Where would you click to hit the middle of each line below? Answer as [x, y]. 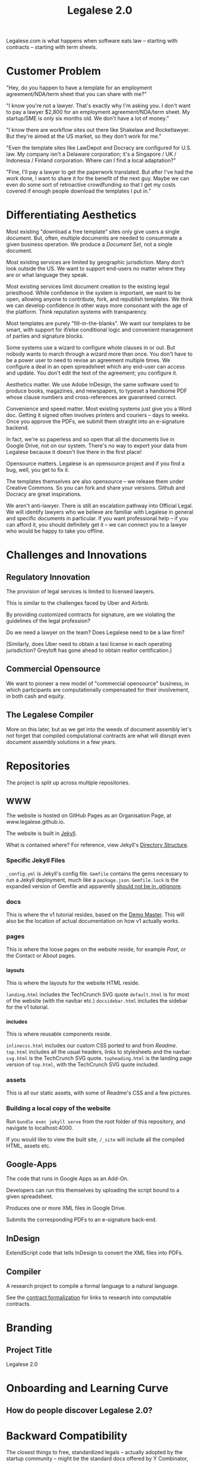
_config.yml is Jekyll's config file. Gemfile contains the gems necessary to [97, 873]
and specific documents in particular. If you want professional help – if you [97, 518]
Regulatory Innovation [48, 577]
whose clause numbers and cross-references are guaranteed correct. [91, 397]
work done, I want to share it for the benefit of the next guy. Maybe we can [98, 178]
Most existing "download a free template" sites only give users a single [93, 232]
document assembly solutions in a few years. [61, 742]
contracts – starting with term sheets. [52, 47]
